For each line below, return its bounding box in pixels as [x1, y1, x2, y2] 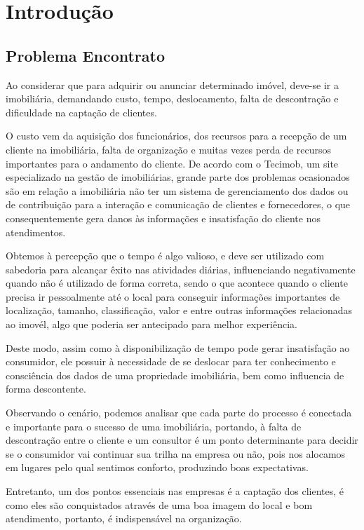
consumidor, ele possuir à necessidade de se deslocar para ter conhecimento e [6, 354, 336, 369]
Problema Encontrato [6, 44, 166, 66]
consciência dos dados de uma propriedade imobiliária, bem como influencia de [6, 367, 344, 382]
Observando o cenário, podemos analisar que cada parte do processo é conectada [6, 405, 352, 420]
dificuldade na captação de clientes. [6, 104, 157, 119]
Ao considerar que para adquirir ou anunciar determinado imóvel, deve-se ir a [6, 77, 339, 92]
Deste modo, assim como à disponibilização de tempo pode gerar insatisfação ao [6, 340, 350, 355]
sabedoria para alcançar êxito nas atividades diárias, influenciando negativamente [6, 261, 356, 276]
